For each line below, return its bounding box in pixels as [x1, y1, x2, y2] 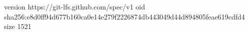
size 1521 [4, 21, 32, 31]
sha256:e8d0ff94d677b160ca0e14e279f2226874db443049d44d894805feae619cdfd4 [4, 11, 245, 21]
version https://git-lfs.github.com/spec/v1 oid [4, 1, 145, 11]
